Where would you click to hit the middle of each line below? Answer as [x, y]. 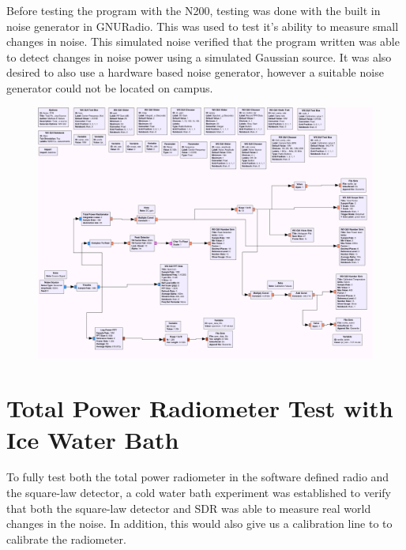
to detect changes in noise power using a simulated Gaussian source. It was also [199, 57]
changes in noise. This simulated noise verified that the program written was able [203, 41]
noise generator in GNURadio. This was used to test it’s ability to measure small [203, 26]
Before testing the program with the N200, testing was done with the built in [194, 10]
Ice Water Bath [93, 439]
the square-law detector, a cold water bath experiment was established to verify [199, 493]
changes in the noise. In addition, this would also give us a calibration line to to [199, 524]
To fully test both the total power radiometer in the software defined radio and [198, 477]
